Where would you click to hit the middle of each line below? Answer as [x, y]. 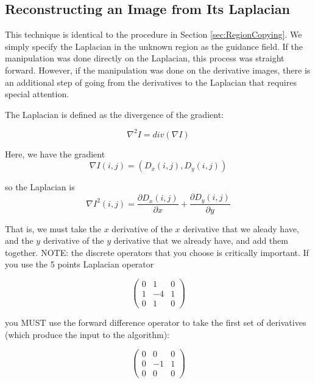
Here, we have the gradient [55, 154]
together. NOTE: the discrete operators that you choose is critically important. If [157, 252]
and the [19, 240]
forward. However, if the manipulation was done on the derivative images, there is [158, 70]
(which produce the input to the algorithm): [87, 334]
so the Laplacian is [40, 187]
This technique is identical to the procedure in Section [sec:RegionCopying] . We [154, 34]
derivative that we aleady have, [241, 228]
